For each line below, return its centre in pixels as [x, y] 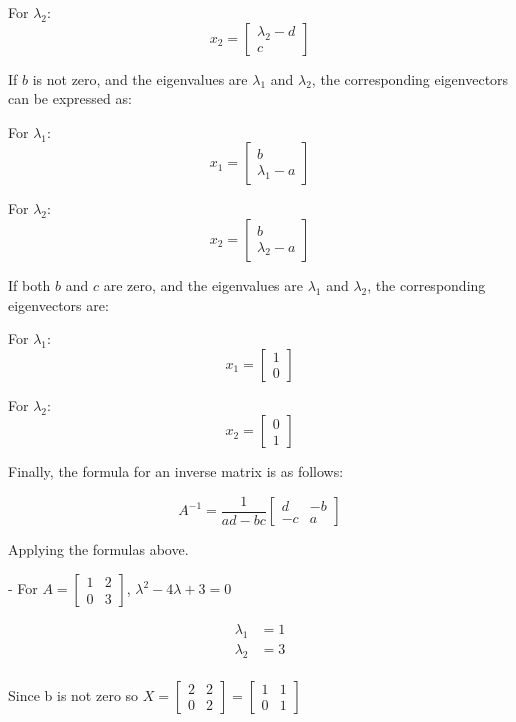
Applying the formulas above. [98, 549]
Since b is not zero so [73, 694]
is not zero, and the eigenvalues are [140, 78]
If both [29, 284]
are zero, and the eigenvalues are [203, 284]
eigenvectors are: [58, 304]
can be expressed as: [70, 98]
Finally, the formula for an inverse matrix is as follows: [176, 471]
